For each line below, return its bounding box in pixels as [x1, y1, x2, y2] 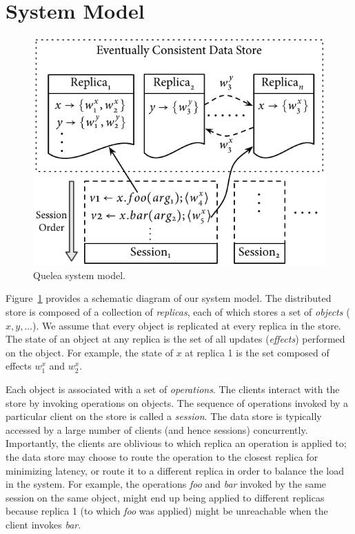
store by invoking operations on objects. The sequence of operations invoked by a [6, 395, 349, 410]
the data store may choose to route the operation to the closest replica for [6, 449, 318, 464]
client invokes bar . [6, 517, 81, 531]
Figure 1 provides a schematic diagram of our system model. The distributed [6, 291, 332, 305]
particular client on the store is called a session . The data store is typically [6, 409, 322, 423]
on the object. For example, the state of [6, 345, 173, 359]
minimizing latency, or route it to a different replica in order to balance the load [6, 463, 345, 477]
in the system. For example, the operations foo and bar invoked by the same [6, 477, 327, 491]
